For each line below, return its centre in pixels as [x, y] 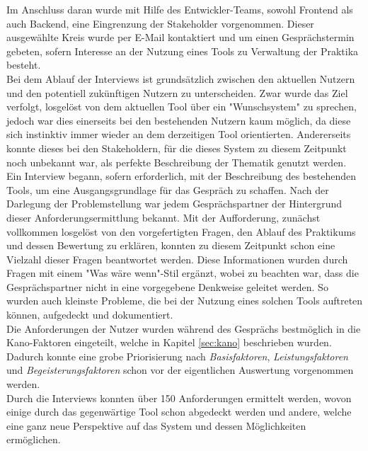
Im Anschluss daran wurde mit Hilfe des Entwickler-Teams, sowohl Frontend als [180, 9]
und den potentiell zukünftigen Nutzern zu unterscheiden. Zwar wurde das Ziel [177, 92]
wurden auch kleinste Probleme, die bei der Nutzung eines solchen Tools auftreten [185, 301]
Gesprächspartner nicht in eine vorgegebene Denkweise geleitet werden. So [167, 286]
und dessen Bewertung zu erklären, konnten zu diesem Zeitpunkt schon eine [171, 245]
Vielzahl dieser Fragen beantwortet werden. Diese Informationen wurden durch [177, 259]
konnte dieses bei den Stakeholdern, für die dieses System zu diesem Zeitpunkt [177, 148]
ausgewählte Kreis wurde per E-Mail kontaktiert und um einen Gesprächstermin [180, 37]
